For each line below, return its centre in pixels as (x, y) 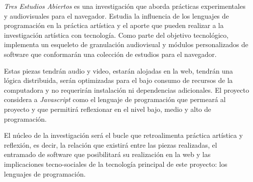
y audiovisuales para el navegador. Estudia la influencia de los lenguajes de (116, 15)
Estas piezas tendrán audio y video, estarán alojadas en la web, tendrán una (118, 70)
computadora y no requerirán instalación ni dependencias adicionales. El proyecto (126, 90)
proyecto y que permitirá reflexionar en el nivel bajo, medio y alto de (108, 109)
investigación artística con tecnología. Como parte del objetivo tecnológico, (116, 35)
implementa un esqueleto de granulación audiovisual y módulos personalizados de (126, 44)
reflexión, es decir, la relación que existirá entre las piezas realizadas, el (111, 144)
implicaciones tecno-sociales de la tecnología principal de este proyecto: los (116, 164)
